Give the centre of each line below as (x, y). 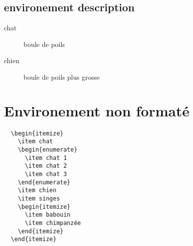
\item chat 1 (46, 158)
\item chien (37, 190)
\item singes (39, 198)
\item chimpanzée (53, 223)
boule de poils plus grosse (62, 77)
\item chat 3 (46, 174)
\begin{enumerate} (48, 150)
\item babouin (48, 215)
